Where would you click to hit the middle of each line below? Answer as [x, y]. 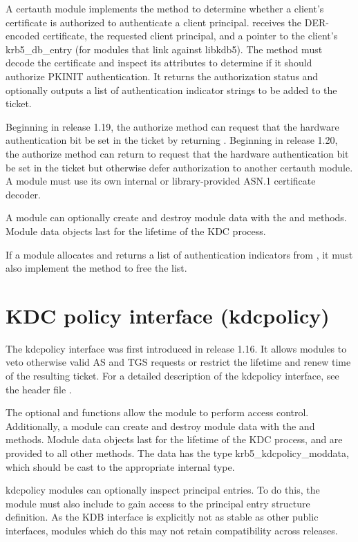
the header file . [39, 389]
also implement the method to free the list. [96, 268]
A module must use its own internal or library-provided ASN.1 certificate [161, 181]
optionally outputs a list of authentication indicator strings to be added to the [171, 90]
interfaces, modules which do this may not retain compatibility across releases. [172, 530]
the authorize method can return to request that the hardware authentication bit [177, 153]
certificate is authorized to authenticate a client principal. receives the [154, 22]
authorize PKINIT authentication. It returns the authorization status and [162, 76]
